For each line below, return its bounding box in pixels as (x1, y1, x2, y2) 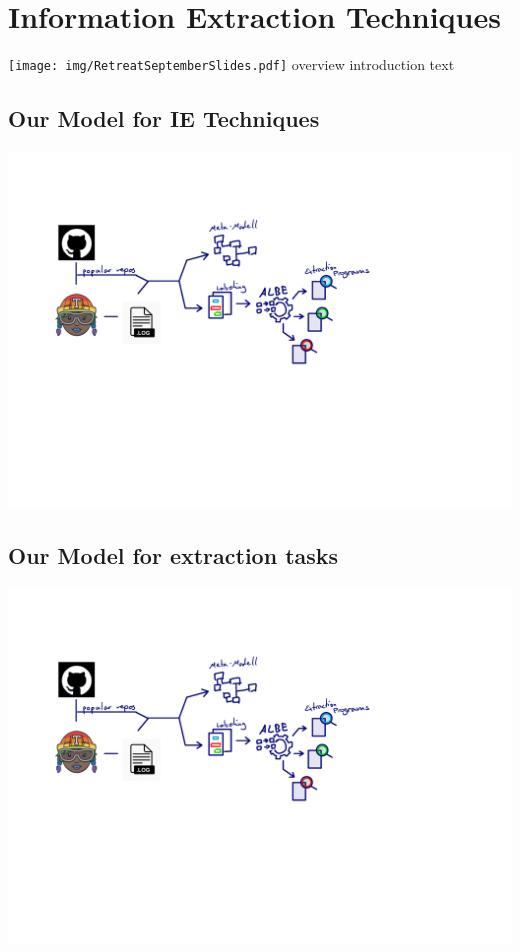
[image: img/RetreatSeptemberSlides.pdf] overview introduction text (8, 54, 455, 75)
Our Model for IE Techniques (8, 103, 320, 134)
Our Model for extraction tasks (8, 540, 339, 571)
